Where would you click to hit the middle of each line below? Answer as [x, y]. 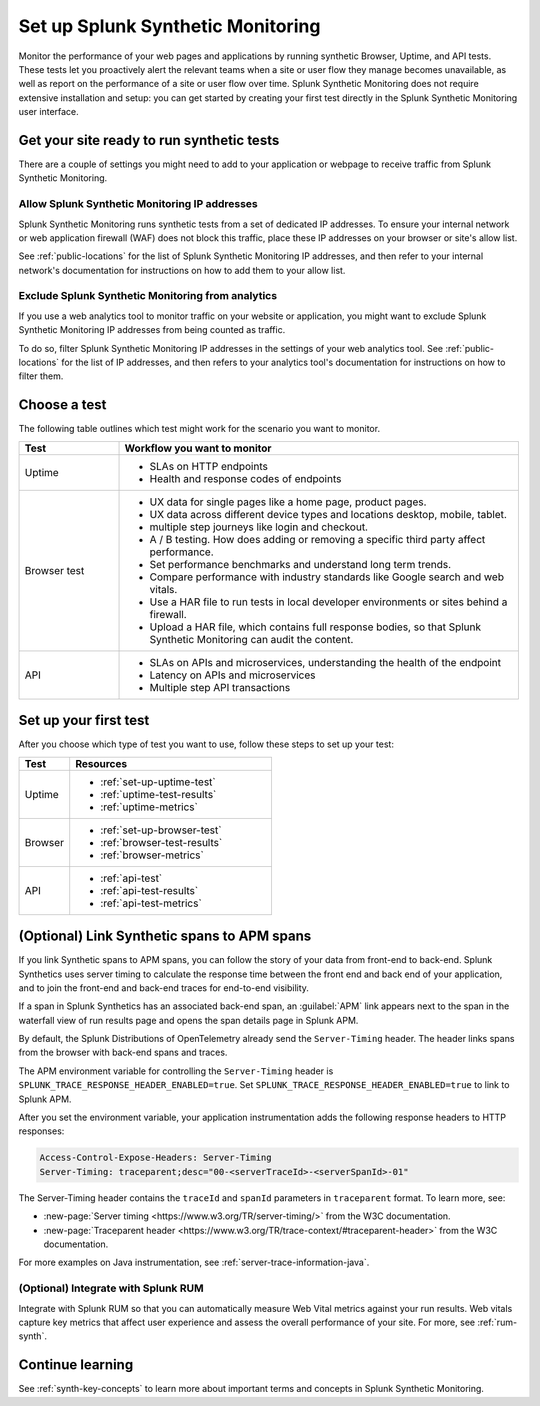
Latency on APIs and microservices [232, 675]
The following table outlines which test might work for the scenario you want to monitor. [199, 429]
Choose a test [62, 405]
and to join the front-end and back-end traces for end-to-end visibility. [164, 987]
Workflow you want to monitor [198, 448]
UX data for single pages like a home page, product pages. [288, 502]
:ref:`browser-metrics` [152, 855]
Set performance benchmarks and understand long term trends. [300, 564]
